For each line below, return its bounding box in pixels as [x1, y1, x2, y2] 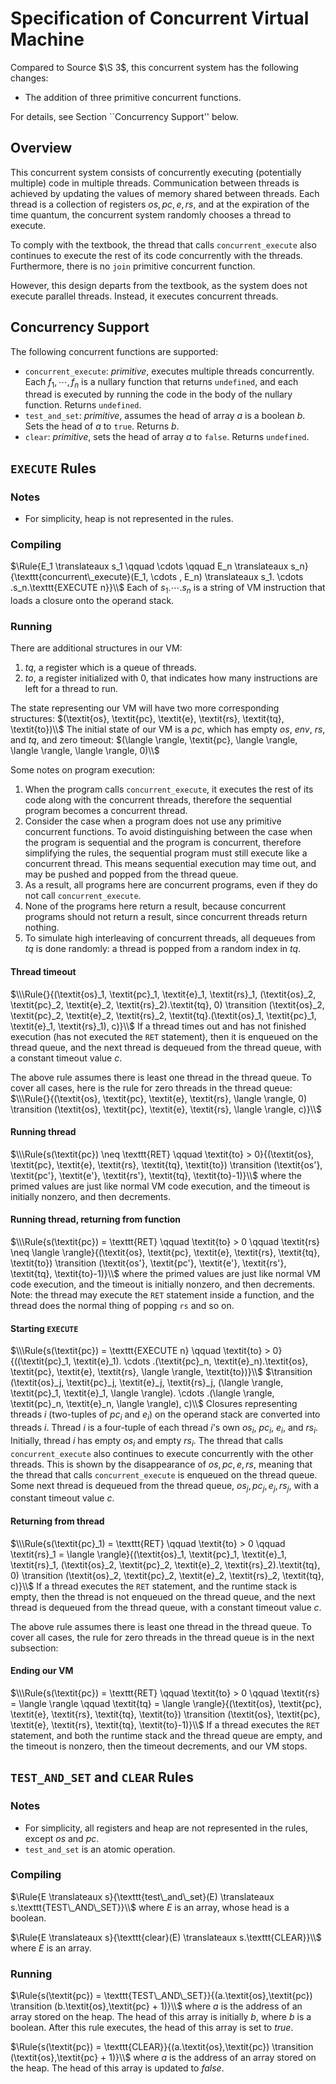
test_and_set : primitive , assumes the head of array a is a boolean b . [24, 410, 306, 422]
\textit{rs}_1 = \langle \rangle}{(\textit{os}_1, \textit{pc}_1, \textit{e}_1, [10, 1548, 287, 1560]
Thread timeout [10, 966, 77, 978]
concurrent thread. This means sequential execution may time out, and [24, 858, 317, 870]
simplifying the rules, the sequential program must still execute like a [24, 847, 308, 859]
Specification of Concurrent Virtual [10, 7, 310, 30]
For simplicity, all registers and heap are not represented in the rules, [24, 1822, 309, 1834]
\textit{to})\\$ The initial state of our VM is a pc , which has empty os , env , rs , [10, 723, 326, 736]
